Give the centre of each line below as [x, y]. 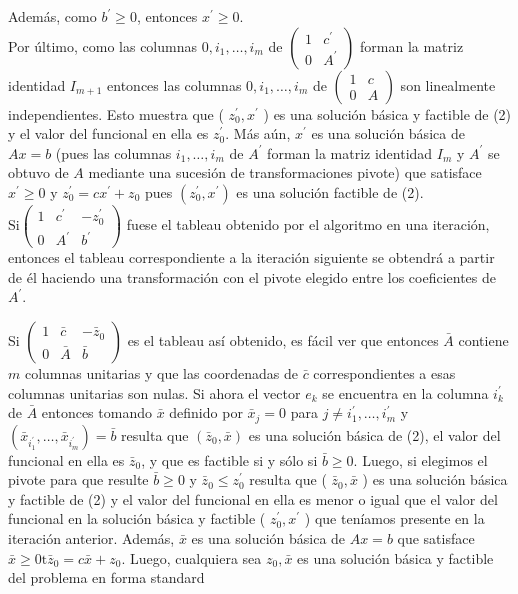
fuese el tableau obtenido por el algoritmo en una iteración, [308, 224]
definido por [206, 412]
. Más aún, [258, 133]
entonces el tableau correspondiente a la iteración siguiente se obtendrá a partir [251, 257]
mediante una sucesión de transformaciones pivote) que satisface [285, 172]
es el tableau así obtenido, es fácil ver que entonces [283, 339]
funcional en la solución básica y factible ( [137, 518]
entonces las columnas [174, 84]
